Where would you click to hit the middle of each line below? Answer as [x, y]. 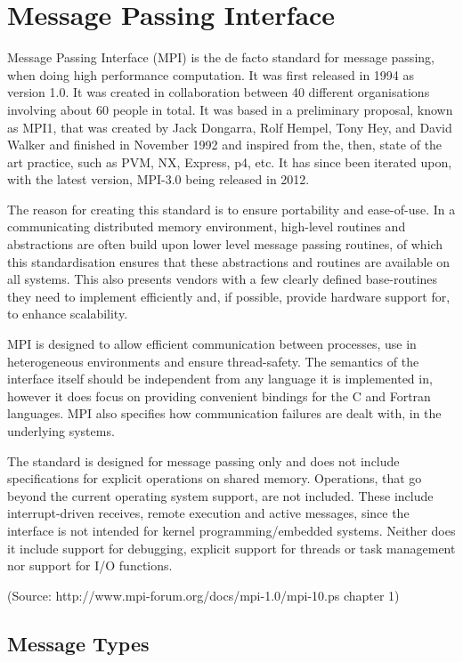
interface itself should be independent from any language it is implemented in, [220, 379]
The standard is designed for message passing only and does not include [203, 460]
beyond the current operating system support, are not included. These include [220, 495]
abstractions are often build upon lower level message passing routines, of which [225, 244]
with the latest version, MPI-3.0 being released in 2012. [158, 179]
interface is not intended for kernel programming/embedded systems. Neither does [231, 530]
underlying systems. [61, 431]
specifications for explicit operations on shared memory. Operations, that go [215, 478]
